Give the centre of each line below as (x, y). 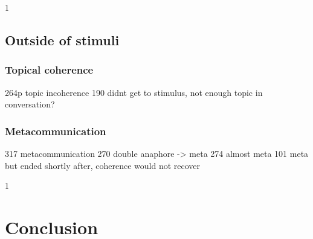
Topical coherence (49, 70)
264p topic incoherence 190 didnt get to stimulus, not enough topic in (134, 92)
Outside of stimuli (62, 40)
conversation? (30, 104)
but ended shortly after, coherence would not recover (103, 165)
